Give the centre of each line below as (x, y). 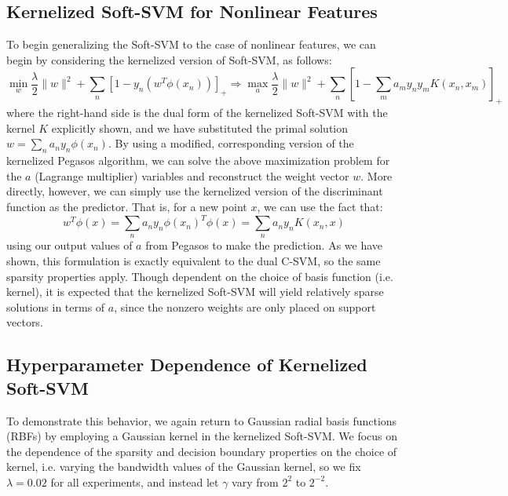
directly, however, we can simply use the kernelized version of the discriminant (195, 191)
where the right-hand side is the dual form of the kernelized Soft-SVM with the (197, 113)
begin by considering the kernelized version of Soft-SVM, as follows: (169, 59)
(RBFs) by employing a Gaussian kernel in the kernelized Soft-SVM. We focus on (202, 436)
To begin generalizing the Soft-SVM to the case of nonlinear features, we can (191, 44)
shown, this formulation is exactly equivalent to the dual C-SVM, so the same (194, 261)
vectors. (25, 322)
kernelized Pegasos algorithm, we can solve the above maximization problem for (198, 160)
